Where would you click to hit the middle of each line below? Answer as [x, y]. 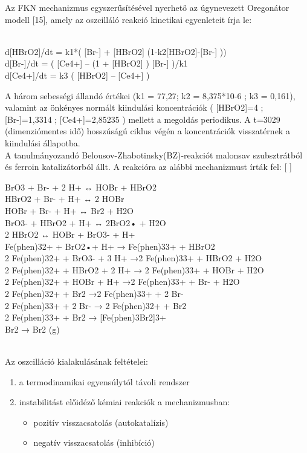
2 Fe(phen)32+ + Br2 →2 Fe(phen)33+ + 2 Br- [94, 294]
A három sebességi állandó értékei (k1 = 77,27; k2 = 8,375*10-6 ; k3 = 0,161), [150, 95]
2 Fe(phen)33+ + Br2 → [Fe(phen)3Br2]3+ [86, 317]
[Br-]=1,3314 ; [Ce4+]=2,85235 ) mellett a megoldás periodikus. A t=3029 [143, 119]
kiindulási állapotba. [43, 142]
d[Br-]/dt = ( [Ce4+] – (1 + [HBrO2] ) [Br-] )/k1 [96, 63]
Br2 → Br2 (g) [32, 329]
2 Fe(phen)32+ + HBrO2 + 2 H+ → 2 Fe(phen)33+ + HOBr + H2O [134, 269]
